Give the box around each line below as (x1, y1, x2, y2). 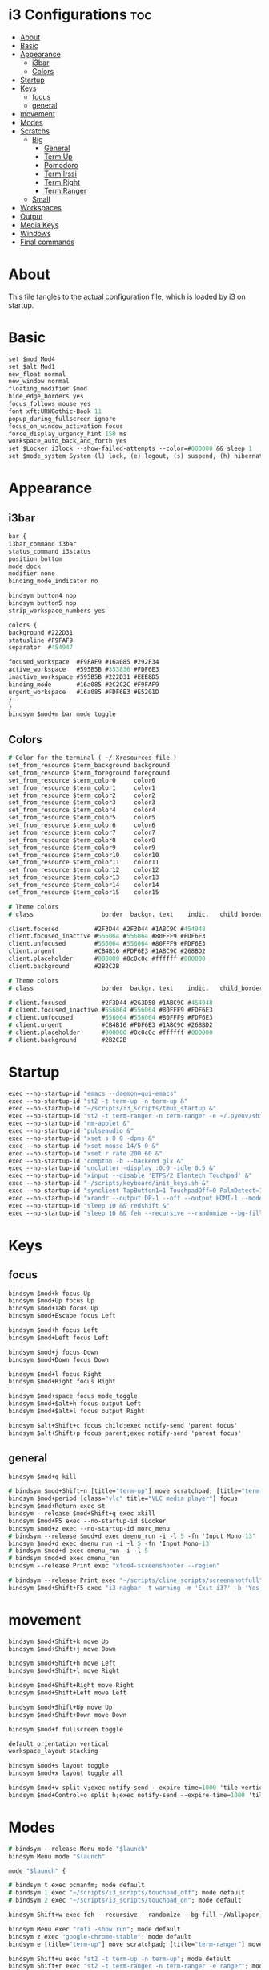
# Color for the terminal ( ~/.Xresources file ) (8, 754, 178, 762)
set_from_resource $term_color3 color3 (8, 799, 156, 807)
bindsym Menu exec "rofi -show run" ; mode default (8, 1925, 181, 1933)
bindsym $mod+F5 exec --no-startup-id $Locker (8, 1517, 167, 1525)
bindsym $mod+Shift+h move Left (8, 1659, 116, 1668)
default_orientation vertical (8, 1739, 110, 1748)
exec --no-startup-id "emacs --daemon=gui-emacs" (8, 1089, 178, 1097)
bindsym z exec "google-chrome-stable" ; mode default (8, 1932, 192, 1941)
